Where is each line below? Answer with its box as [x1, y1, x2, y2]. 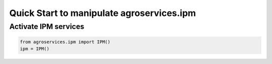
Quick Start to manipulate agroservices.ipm [9, 7, 196, 18]
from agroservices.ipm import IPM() [20, 39, 111, 44]
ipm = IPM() [20, 46, 50, 52]
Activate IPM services [9, 22, 85, 31]
